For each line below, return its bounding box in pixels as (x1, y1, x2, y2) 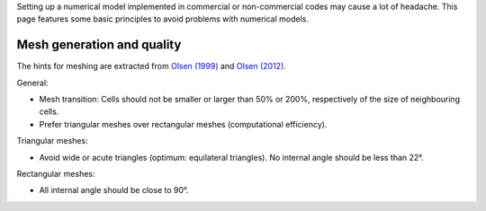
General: (16, 77, 49, 88)
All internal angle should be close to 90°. (39, 185, 189, 196)
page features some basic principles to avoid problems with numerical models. (16, 13, 310, 24)
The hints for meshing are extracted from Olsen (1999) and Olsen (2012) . (16, 61, 287, 72)
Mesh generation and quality (16, 37, 182, 53)
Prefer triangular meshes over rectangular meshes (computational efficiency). (39, 119, 328, 129)
